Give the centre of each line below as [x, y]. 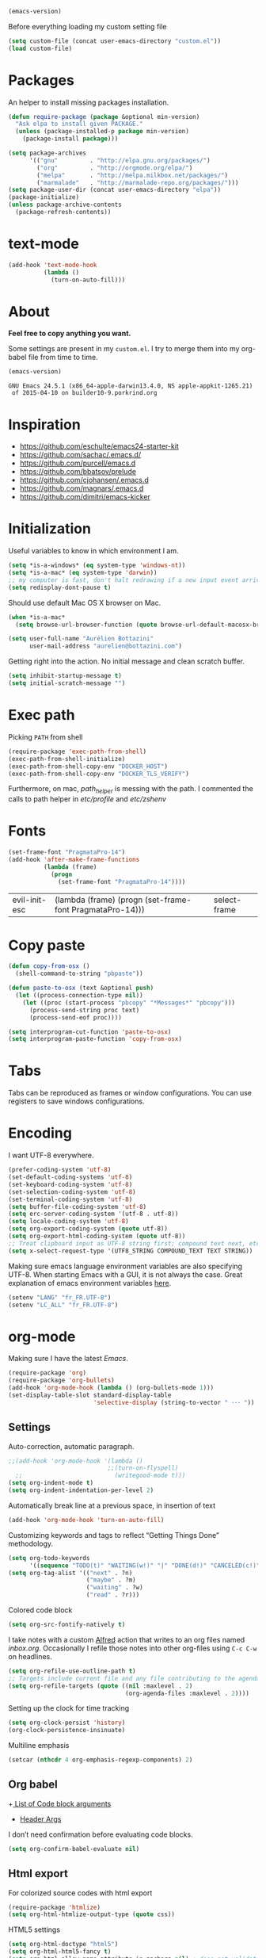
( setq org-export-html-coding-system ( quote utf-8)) [97, 1237]
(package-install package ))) [70, 139]
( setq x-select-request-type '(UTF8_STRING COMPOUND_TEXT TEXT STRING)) [131, 1251]
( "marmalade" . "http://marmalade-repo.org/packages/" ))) [138, 182]
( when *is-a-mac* [37, 617]
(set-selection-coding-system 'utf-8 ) [72, 1192]
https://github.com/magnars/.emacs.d [82, 488]
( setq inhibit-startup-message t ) [65, 676]
